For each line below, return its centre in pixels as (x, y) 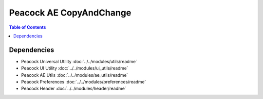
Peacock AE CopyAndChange (70, 13)
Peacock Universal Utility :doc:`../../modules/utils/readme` (79, 61)
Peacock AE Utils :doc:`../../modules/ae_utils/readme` (75, 75)
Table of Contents (28, 27)
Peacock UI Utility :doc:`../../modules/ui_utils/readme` (75, 68)
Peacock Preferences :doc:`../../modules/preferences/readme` (84, 82)
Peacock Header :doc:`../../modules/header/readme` (74, 89)
